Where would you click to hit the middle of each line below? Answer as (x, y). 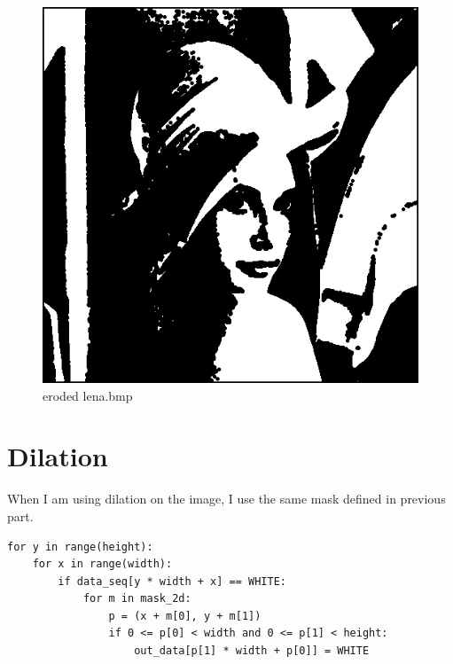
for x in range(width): (102, 564)
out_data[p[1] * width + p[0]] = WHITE (252, 651)
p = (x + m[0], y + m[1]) (185, 616)
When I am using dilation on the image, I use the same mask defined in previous (226, 499)
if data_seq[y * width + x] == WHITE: (172, 581)
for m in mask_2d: (137, 599)
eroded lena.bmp (88, 395)
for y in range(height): (80, 547)
